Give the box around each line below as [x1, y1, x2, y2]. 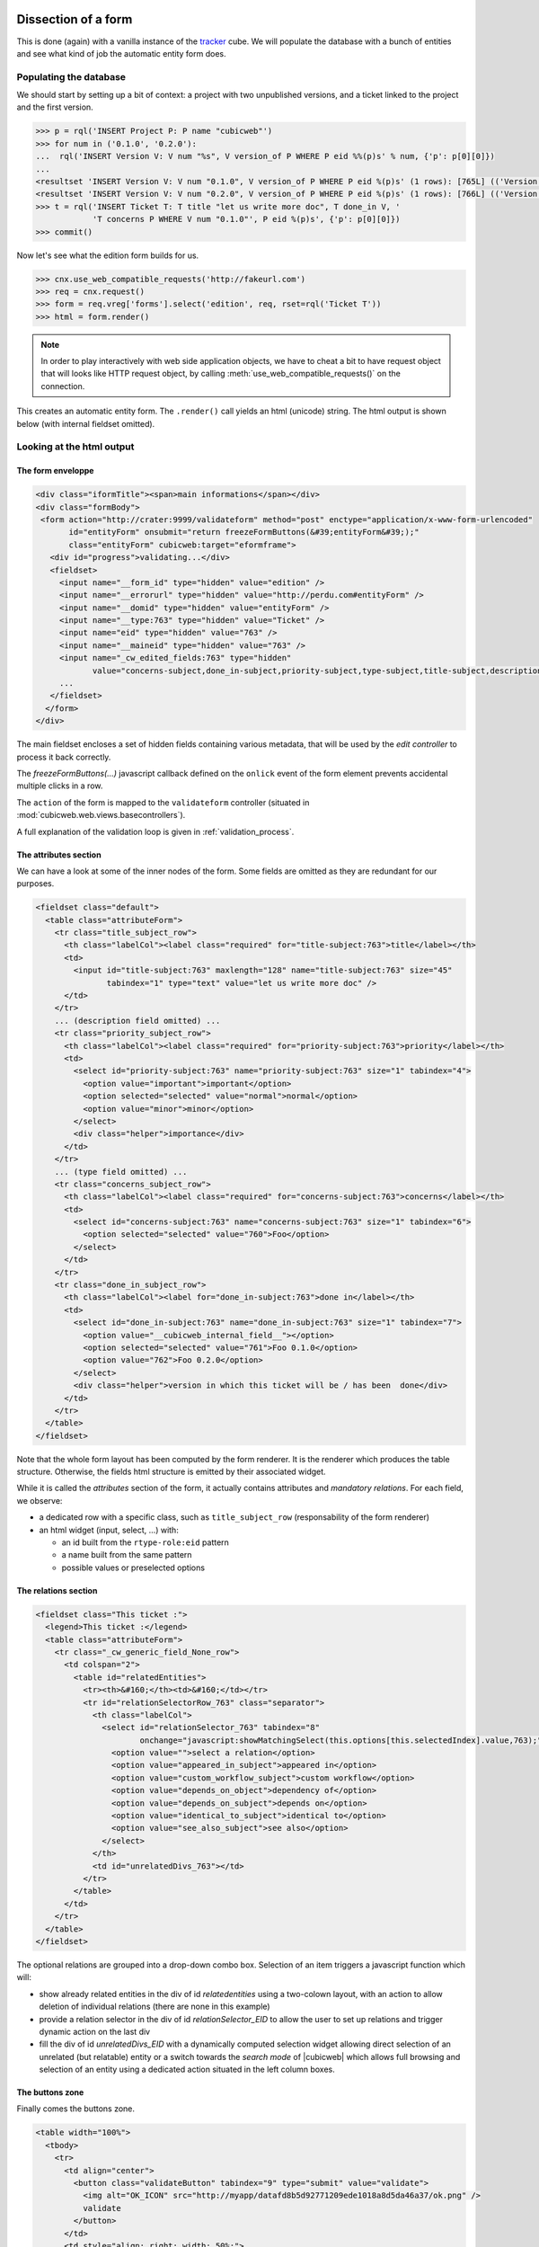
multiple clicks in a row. [16, 780, 103, 791]
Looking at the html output [16, 440, 135, 453]
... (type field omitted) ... [54, 1167, 188, 1177]
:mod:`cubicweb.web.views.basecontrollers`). [16, 810, 186, 821]
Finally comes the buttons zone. [16, 2103, 135, 2114]
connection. [40, 380, 85, 391]
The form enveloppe [16, 466, 94, 476]
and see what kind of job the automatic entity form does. [16, 48, 226, 58]
